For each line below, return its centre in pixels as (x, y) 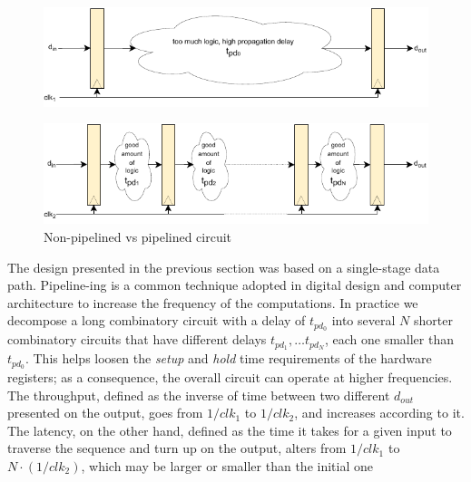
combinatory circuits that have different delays (137, 339)
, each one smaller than (389, 339)
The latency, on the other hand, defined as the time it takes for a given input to (230, 430)
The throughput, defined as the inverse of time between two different (199, 395)
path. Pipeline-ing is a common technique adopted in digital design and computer (235, 285)
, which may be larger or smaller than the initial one (227, 465)
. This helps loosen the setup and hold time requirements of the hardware (228, 358)
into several (363, 320)
